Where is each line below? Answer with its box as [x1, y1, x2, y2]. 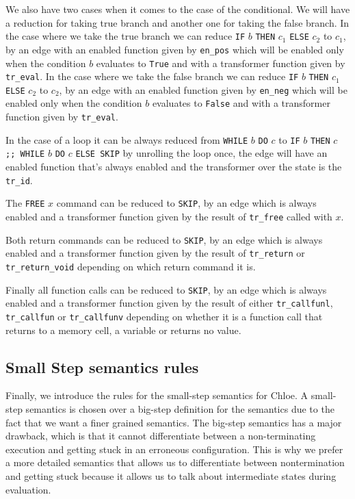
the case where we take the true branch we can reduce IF [5, 29, 246, 43]
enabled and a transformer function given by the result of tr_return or [5, 246, 305, 260]
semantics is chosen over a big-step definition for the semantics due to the [25, 401, 334, 415]
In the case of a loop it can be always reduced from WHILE [5, 132, 248, 146]
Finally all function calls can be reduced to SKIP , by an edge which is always [5, 282, 327, 296]
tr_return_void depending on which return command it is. [5, 259, 256, 273]
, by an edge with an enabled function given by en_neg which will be [59, 82, 347, 97]
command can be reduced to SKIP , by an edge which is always [56, 196, 317, 210]
